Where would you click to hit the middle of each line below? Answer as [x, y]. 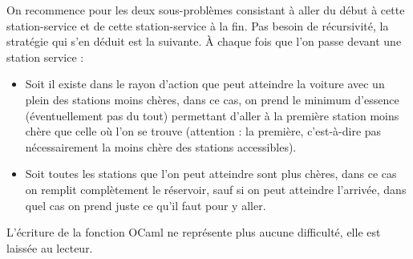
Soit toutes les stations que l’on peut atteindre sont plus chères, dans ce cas [211, 174]
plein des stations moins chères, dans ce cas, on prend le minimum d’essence [212, 99]
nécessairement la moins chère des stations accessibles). [161, 146]
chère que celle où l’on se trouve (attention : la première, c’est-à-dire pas [203, 131]
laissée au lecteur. [50, 247]
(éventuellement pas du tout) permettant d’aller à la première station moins [212, 115]
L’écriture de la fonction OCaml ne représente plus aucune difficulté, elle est [194, 232]
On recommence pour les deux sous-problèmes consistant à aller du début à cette [206, 10]
